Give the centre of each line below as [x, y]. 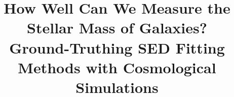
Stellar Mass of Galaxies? [117, 28]
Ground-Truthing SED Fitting [117, 47]
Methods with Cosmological [117, 67]
